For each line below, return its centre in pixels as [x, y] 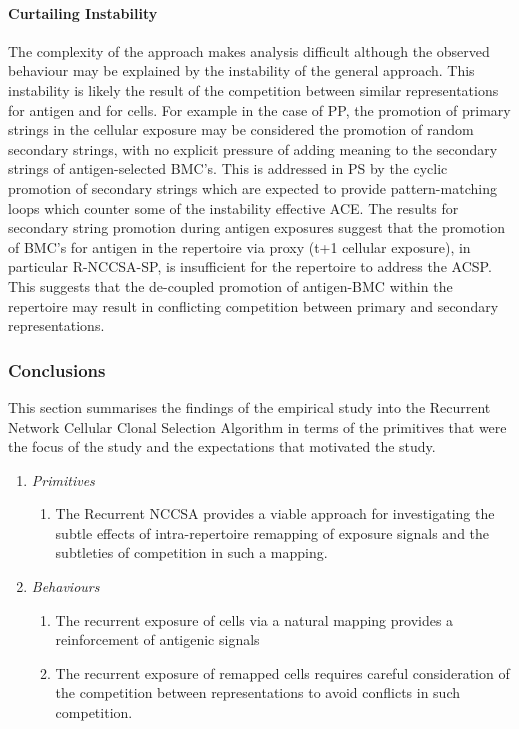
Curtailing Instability [83, 12]
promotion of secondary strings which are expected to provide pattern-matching [252, 187]
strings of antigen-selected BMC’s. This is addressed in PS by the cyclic [228, 168]
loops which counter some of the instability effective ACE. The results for [233, 207]
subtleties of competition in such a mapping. [191, 552]
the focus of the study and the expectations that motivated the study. [222, 446]
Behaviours [65, 586]
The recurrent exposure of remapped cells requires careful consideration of [282, 672]
